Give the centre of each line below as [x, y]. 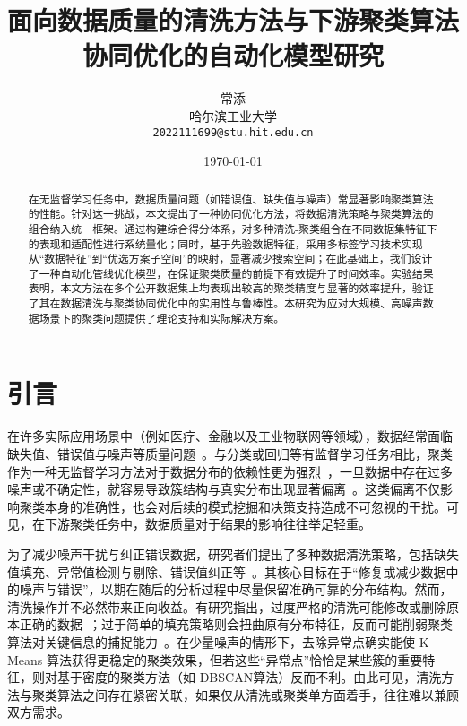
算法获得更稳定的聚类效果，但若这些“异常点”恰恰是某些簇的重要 [235, 659]
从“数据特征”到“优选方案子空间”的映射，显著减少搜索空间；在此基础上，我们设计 [230, 259]
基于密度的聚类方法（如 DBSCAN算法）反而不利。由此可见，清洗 [249, 677]
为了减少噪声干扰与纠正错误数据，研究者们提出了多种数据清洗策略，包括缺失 [233, 553]
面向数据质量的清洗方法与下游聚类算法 [233, 20]
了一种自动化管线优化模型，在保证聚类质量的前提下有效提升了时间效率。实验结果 [231, 273]
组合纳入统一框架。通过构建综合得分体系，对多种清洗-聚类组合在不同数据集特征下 [233, 228]
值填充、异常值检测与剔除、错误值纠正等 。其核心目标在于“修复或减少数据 [227, 571]
